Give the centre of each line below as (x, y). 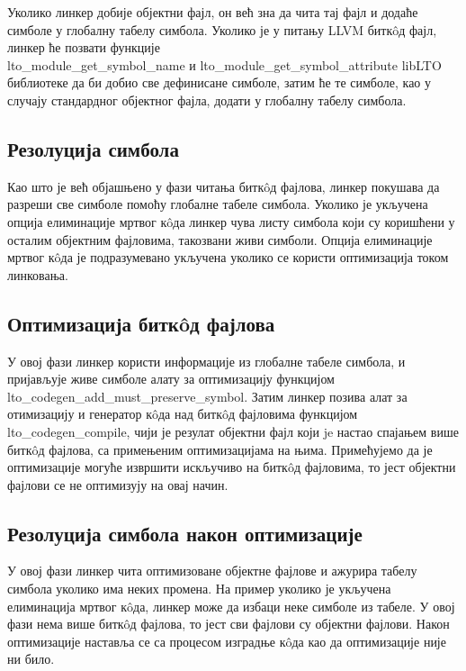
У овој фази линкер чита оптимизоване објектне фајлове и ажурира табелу (212, 571)
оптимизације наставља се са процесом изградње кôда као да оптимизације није (227, 641)
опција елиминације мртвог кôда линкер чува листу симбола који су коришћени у (231, 221)
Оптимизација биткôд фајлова (141, 323)
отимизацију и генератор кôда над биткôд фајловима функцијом (183, 414)
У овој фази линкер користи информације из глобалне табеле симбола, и (206, 361)
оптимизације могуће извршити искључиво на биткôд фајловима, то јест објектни (232, 467)
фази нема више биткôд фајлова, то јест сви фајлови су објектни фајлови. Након (229, 624)
